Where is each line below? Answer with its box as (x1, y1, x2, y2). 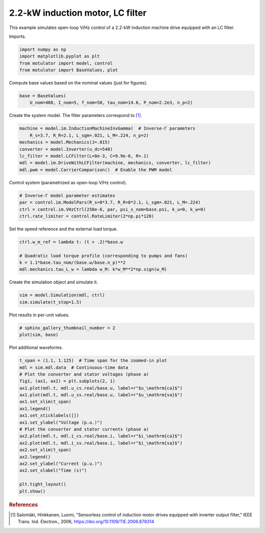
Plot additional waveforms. (9, 344, 63, 351)
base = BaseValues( (19, 93, 66, 99)
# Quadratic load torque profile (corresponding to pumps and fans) (19, 253, 188, 258)
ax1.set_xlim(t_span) (19, 399, 72, 405)
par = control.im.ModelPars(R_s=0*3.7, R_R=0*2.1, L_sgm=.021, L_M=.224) (19, 199, 201, 205)
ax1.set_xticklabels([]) (19, 413, 79, 419)
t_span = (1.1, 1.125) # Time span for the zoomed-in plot (19, 358, 167, 364)
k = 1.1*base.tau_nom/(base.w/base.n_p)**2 (19, 260, 126, 265)
